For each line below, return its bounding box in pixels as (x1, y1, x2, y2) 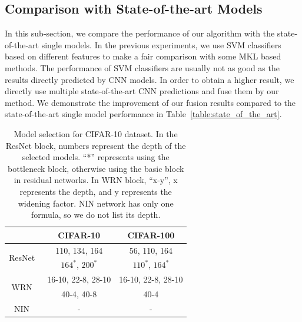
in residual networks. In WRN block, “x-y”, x (14, 174, 178, 186)
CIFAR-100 (127, 228, 175, 241)
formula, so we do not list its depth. (31, 208, 161, 221)
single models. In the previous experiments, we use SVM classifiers (41, 38, 281, 51)
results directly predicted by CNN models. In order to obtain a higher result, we (5, 73, 294, 85)
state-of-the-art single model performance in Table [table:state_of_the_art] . (5, 108, 282, 120)
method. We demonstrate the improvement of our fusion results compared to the (5, 96, 296, 108)
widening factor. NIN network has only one (18, 197, 174, 209)
